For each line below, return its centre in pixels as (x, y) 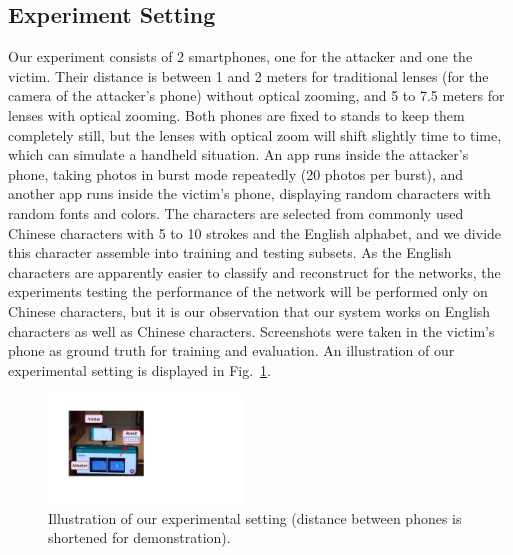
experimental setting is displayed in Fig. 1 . (139, 369)
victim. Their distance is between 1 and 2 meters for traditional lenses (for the (248, 75)
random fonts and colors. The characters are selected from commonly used (236, 212)
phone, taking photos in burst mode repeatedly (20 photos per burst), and (236, 173)
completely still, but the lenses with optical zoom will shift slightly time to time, (255, 134)
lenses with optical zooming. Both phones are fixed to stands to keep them (236, 114)
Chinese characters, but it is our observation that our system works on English (249, 310)
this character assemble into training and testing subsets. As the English (230, 252)
